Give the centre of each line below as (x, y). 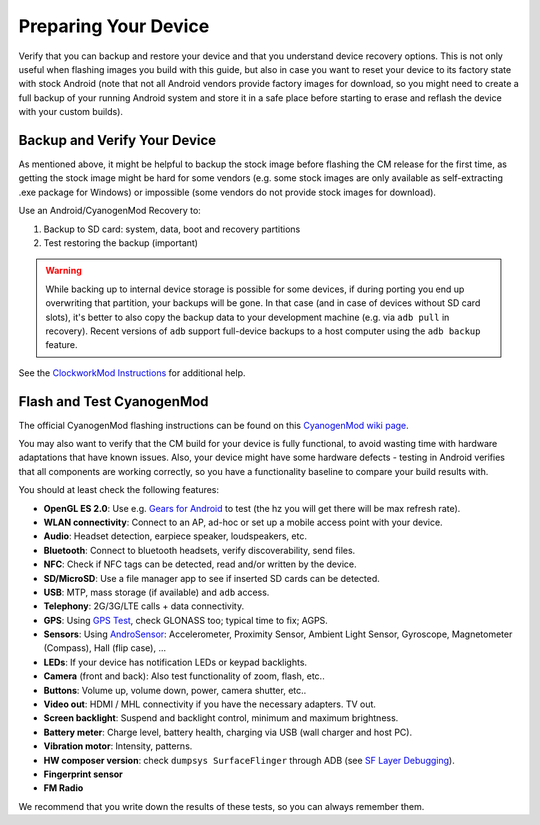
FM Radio (63, 788)
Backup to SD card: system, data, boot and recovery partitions (172, 229)
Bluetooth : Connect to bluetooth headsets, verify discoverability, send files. (199, 550)
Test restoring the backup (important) (121, 242)
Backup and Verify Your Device (117, 140)
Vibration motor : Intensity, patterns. (118, 746)
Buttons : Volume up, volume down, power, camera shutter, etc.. (175, 690)
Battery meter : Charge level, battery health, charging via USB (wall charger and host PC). (228, 732)
